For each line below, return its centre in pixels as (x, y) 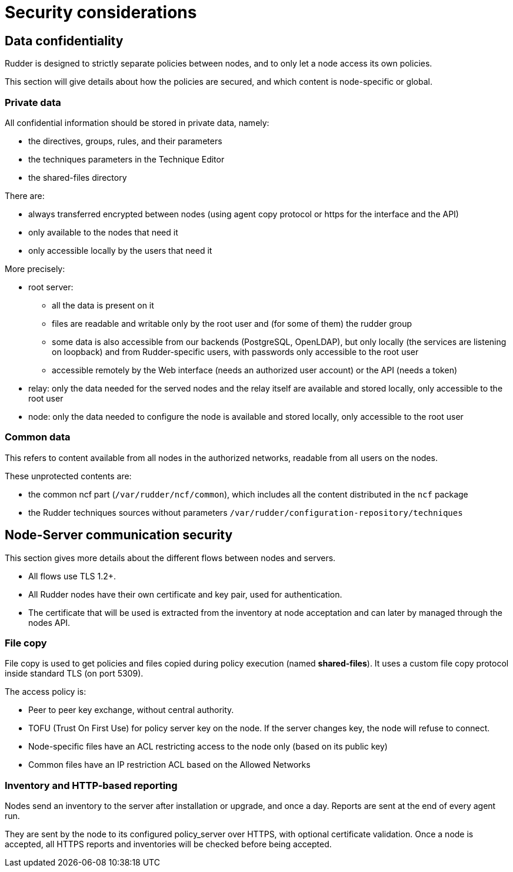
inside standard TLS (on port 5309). (74, 674)
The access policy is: (46, 692)
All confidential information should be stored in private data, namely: (137, 122)
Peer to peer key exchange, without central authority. (131, 710)
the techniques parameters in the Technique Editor (126, 159)
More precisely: (35, 268)
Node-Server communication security (119, 535)
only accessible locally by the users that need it (120, 250)
